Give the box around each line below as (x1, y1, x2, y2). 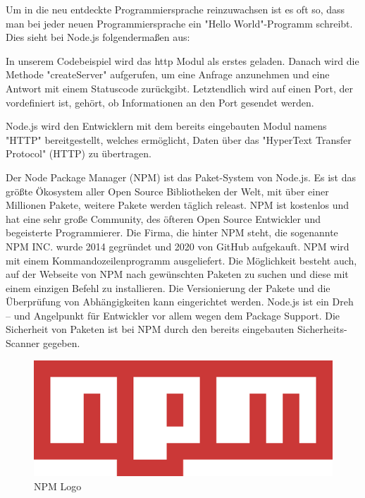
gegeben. (42, 336, 80, 351)
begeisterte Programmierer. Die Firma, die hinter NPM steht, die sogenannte (6, 225, 338, 240)
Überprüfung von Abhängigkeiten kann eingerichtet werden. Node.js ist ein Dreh (6, 294, 354, 309)
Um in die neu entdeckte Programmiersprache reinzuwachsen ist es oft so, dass (6, 2, 345, 16)
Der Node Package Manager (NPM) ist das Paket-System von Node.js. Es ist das (6, 169, 356, 184)
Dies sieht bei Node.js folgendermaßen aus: (6, 30, 190, 44)
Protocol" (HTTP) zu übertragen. (6, 146, 151, 161)
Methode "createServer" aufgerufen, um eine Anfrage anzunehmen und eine (6, 67, 330, 82)
